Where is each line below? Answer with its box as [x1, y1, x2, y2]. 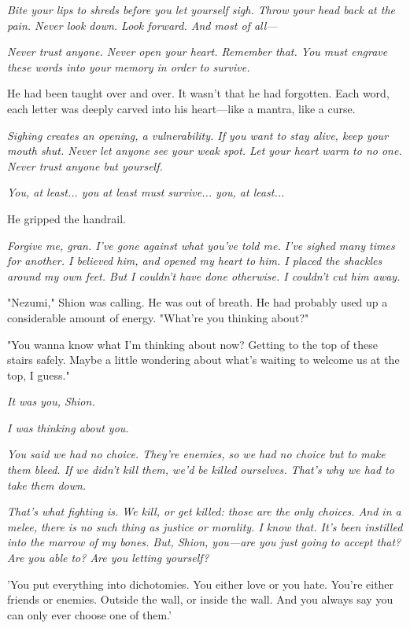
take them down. [7, 476, 87, 493]
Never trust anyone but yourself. [7, 157, 163, 174]
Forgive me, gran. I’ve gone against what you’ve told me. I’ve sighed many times [7, 237, 395, 253]
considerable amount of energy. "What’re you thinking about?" [7, 309, 309, 325]
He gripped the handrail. [7, 210, 127, 226]
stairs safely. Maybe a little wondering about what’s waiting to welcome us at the [7, 351, 400, 368]
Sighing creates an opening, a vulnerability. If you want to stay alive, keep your [7, 127, 389, 143]
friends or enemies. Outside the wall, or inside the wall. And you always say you [7, 591, 393, 608]
